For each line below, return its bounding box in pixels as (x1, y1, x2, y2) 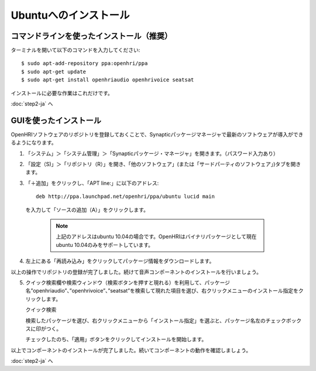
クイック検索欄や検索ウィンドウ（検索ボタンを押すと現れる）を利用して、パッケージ (25, 279, 231, 286)
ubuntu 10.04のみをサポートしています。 (56, 241, 154, 248)
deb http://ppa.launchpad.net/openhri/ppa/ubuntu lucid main (36, 193, 215, 200)
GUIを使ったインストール (11, 115, 102, 125)
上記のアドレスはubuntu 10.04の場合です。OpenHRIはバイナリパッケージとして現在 (56, 233, 257, 240)
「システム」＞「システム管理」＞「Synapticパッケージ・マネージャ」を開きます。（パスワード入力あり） (25, 150, 279, 157)
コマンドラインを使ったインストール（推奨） (11, 31, 173, 41)
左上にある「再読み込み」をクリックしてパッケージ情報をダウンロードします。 (25, 257, 215, 264)
